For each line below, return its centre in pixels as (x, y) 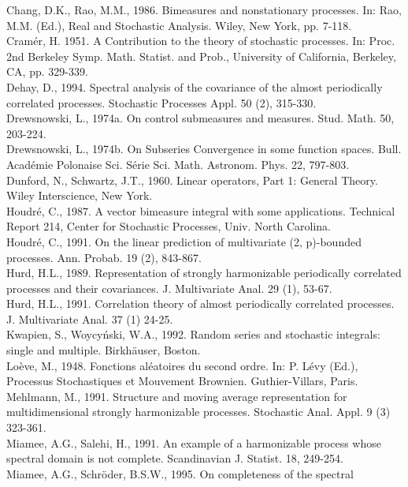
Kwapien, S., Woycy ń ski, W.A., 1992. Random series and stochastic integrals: (193, 334)
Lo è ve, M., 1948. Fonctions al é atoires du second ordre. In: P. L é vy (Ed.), (182, 365)
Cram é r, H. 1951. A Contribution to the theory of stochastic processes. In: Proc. (201, 41)
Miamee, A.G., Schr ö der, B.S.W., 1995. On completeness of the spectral (180, 473)
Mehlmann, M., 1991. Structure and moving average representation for (177, 396)
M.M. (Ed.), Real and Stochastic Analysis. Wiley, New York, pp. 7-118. (179, 25)
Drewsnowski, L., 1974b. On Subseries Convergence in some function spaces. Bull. (204, 149)
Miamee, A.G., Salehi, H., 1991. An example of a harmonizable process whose (194, 442)
